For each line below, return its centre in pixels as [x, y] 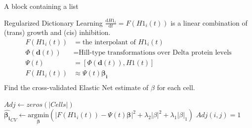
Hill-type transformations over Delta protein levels [155, 53]
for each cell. [176, 87]
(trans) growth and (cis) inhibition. [57, 32]
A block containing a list [41, 6]
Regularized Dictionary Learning [53, 22]
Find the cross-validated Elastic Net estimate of [76, 87]
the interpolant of [109, 43]
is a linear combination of [209, 22]
